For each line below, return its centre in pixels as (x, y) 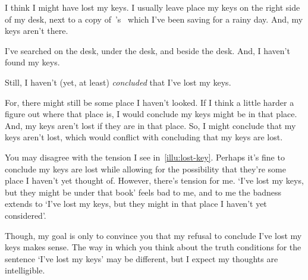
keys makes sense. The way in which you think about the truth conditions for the (153, 247)
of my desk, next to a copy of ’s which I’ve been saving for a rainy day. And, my (154, 19)
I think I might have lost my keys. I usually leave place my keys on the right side (153, 7)
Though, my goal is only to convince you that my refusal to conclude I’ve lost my (153, 235)
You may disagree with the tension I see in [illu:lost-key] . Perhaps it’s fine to (145, 157)
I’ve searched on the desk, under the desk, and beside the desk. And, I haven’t (147, 50)
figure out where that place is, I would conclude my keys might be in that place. (151, 114)
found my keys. (32, 62)
